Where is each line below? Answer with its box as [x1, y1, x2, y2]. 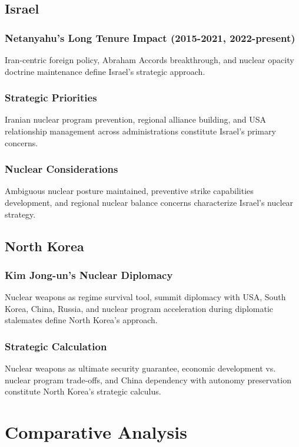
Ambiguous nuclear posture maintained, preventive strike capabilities [5, 185, 254, 197]
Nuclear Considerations [5, 162, 118, 176]
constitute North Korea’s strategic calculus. [5, 385, 161, 397]
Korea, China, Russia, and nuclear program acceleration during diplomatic [5, 302, 274, 314]
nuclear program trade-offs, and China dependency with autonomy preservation [5, 373, 291, 386]
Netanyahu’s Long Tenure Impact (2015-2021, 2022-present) [5, 30, 295, 45]
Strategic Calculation [5, 338, 107, 353]
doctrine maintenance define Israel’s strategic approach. [5, 65, 205, 77]
